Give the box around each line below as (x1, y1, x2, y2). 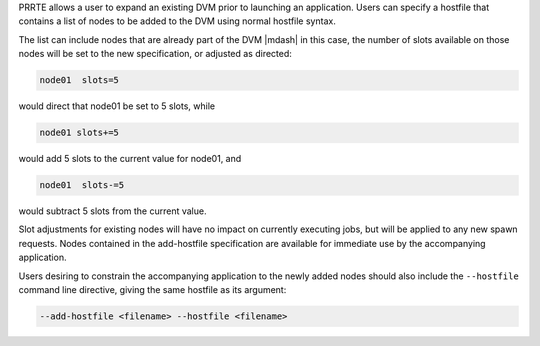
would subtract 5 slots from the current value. (18, 205, 207, 217)
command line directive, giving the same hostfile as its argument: (18, 284, 287, 296)
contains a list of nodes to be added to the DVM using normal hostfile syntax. (18, 15, 337, 27)
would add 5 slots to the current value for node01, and (18, 153, 242, 165)
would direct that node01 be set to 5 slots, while (18, 100, 215, 112)
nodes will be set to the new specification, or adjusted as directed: (18, 48, 292, 60)
